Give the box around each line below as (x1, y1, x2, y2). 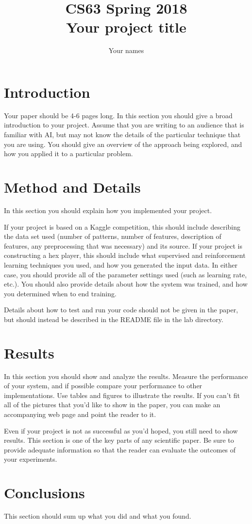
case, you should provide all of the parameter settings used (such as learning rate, (4, 269, 247, 279)
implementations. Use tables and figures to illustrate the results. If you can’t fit (4, 390, 240, 400)
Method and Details (4, 177, 141, 197)
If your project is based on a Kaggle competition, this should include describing (4, 221, 241, 232)
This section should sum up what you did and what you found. (4, 511, 191, 521)
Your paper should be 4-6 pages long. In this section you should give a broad (4, 110, 233, 120)
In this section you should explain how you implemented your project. (4, 205, 212, 215)
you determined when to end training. (4, 288, 117, 298)
